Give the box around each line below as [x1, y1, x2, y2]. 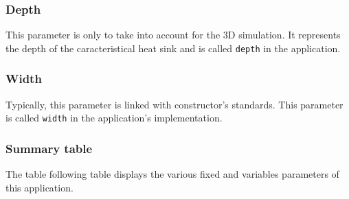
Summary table [5, 139, 93, 156]
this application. [5, 180, 74, 194]
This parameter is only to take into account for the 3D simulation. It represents [5, 27, 341, 42]
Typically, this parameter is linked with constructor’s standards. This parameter [5, 97, 344, 111]
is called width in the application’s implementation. [5, 110, 223, 125]
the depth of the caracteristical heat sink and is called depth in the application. [5, 40, 341, 55]
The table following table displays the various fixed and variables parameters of [5, 167, 339, 181]
